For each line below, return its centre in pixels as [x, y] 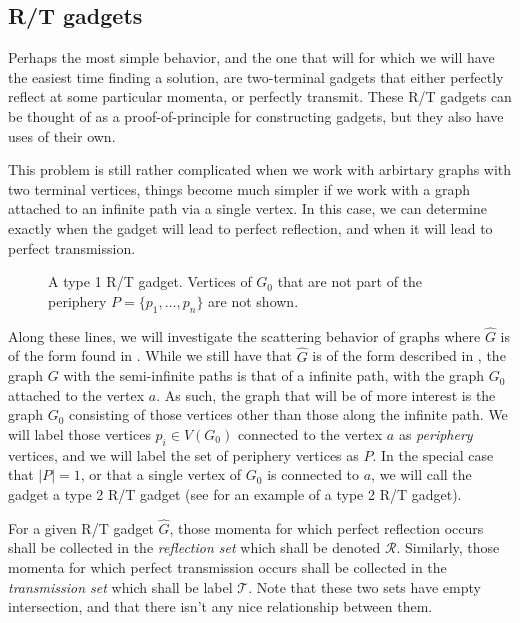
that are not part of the [350, 281]
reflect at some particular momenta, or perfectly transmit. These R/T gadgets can [260, 96]
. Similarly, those [448, 547]
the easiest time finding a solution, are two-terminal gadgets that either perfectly [256, 76]
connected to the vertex [310, 433]
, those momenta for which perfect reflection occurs [326, 527]
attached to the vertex [76, 394]
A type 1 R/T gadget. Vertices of [150, 281]
